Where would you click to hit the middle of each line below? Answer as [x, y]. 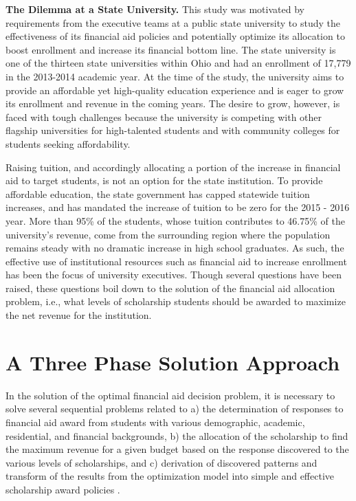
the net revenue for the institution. [79, 315]
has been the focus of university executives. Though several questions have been [174, 275]
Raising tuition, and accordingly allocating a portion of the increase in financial [173, 167]
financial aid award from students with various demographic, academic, [155, 422]
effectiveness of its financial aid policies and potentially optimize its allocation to [175, 36]
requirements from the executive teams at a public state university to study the [173, 22]
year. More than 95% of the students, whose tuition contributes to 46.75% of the [175, 220]
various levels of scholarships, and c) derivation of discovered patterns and [162, 462]
